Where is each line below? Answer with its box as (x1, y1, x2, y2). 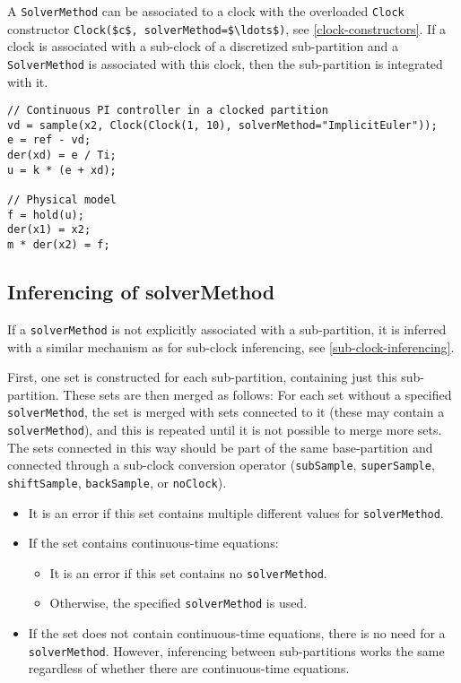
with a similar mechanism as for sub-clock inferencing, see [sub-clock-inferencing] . (7, 337, 455, 356)
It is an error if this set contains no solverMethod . (49, 563, 327, 582)
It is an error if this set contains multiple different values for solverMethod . (28, 503, 444, 522)
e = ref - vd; (7, 134, 91, 147)
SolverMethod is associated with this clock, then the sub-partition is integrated (7, 54, 443, 73)
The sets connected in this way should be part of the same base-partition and (7, 437, 433, 456)
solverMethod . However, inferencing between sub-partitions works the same (28, 641, 445, 660)
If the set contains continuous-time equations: (28, 533, 279, 552)
